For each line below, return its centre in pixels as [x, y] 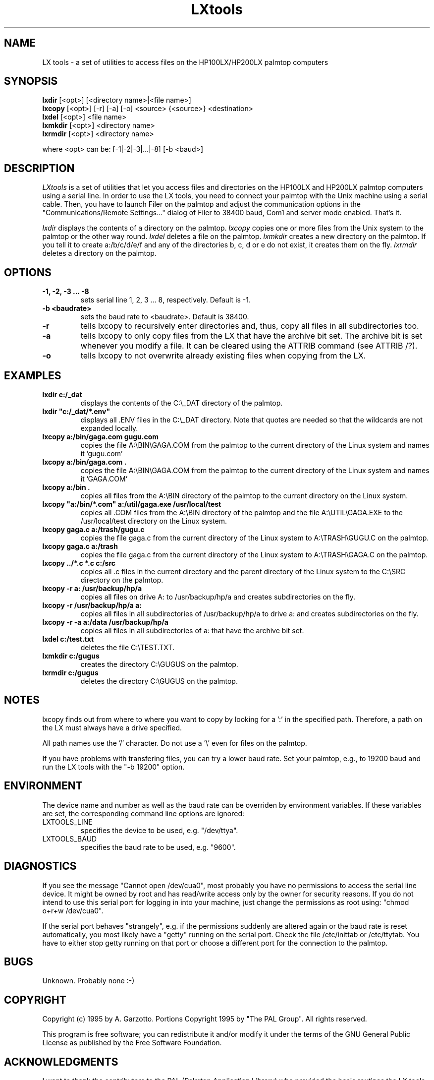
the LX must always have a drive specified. [112, 727]
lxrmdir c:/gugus [70, 672]
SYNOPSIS [31, 81]
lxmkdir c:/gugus [71, 656]
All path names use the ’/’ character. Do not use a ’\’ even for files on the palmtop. [175, 743]
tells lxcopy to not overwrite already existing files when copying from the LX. [223, 356]
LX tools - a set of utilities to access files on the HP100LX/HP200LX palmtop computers [185, 62]
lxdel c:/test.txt [68, 639]
